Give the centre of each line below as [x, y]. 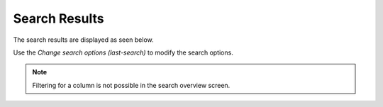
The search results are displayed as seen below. [83, 40]
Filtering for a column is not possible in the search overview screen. [131, 85]
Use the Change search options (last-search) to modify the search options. [123, 52]
